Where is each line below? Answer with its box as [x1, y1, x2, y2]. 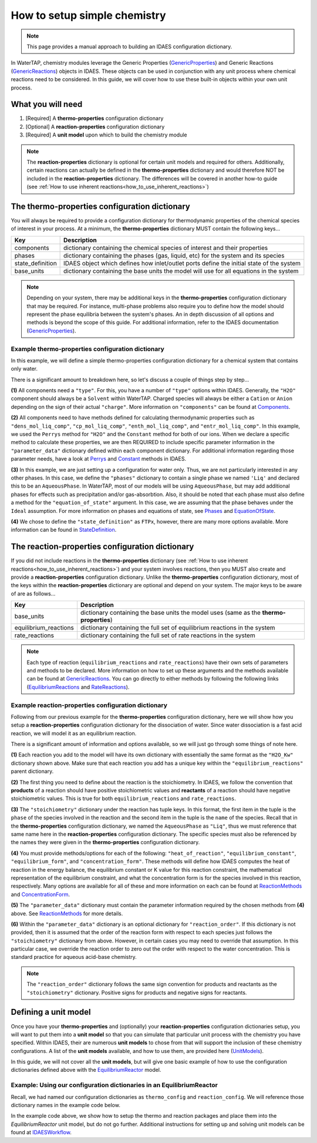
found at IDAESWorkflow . [11, 1129, 72, 1136]
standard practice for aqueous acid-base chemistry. [11, 954, 137, 961]
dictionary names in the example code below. [11, 1102, 120, 1109]
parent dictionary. [11, 768, 54, 775]
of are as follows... [11, 590, 56, 597]
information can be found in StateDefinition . [11, 526, 117, 534]
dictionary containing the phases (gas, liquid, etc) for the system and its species [63, 251, 285, 259]
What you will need [11, 99, 83, 109]
